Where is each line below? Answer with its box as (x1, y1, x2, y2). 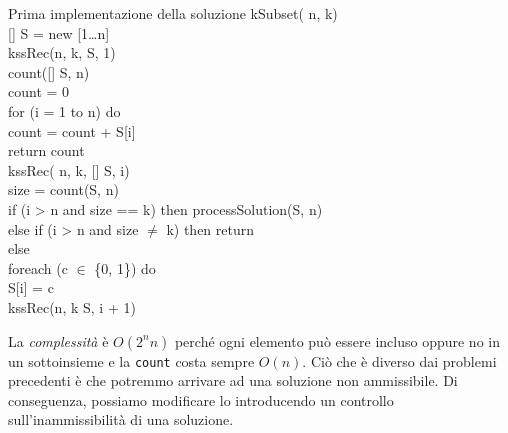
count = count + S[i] (8, 120, 136, 141)
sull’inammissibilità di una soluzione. (8, 409, 234, 430)
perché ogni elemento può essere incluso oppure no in (174, 330, 500, 351)
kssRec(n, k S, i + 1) (8, 296, 136, 317)
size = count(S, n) (8, 179, 119, 200)
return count (8, 140, 85, 161)
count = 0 (8, 81, 70, 102)
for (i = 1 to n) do (8, 100, 121, 121)
